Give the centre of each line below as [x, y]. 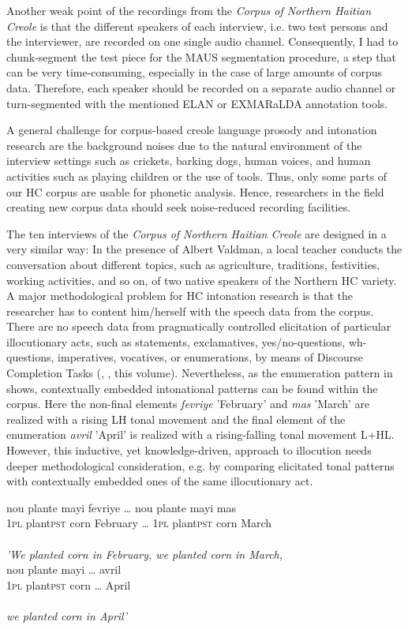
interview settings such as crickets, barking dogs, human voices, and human [189, 161]
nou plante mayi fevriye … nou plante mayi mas [122, 507]
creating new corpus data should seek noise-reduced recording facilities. [179, 207]
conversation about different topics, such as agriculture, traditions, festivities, [193, 264]
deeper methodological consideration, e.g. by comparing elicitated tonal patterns [200, 465]
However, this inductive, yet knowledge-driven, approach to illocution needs [189, 450]
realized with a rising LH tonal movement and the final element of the [176, 419]
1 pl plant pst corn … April [69, 584]
